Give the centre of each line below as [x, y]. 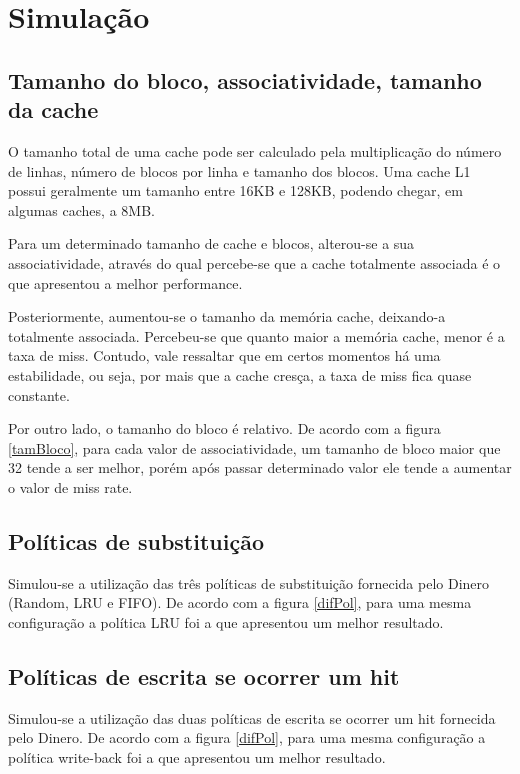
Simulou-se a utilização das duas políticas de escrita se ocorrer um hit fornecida [252, 717]
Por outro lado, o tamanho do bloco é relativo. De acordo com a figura [224, 428]
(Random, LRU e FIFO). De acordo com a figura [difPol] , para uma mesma [240, 602]
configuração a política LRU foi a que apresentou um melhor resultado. [226, 621]
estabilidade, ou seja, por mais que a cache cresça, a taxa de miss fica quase [240, 374]
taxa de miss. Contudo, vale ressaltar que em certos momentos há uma [224, 355]
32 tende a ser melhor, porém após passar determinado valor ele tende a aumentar [260, 467]
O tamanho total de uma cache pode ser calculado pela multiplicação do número [255, 150]
